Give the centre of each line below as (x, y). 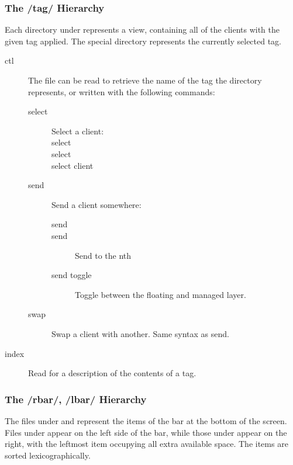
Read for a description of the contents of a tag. (112, 373)
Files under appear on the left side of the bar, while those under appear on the (146, 432)
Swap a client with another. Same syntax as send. (140, 333)
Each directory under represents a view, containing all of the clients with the (142, 30)
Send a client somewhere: (96, 204)
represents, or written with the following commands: (122, 91)
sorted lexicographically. (48, 455)
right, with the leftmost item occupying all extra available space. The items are (146, 444)
